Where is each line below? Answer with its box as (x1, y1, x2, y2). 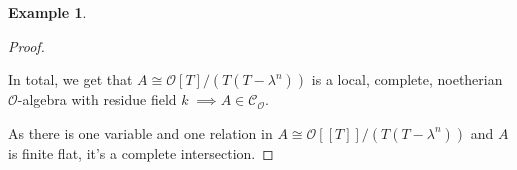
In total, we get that (8, 69, 133, 90)
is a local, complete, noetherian (311, 69, 503, 90)
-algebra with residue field (17, 89, 177, 110)
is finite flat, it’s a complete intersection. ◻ (8, 142, 274, 163)
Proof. (8, 35, 45, 56)
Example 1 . (8, 2, 87, 22)
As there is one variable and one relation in (8, 122, 273, 143)
